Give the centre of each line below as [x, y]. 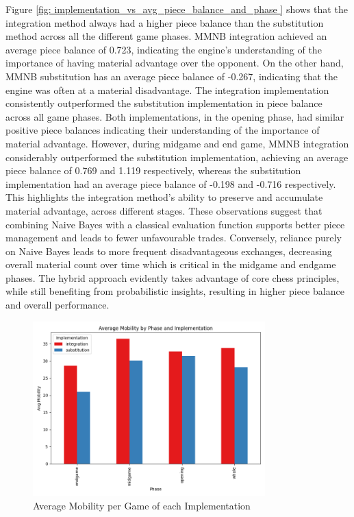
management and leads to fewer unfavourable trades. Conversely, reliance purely [174, 238]
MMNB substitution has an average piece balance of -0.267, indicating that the [172, 76]
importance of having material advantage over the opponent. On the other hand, [175, 63]
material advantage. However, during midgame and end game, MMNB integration [177, 143]
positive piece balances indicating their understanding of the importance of [163, 130]
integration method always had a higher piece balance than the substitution [165, 22]
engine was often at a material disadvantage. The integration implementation [167, 89]
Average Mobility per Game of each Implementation [142, 505]
